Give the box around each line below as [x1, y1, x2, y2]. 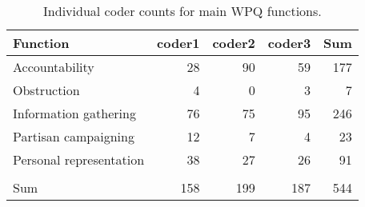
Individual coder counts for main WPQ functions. [43, 2, 322, 20]
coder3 [267, 34, 311, 52]
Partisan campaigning [13, 127, 134, 145]
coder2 [212, 34, 255, 52]
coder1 [157, 34, 200, 52]
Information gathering [13, 104, 136, 122]
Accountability [13, 58, 94, 76]
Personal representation [13, 150, 145, 169]
